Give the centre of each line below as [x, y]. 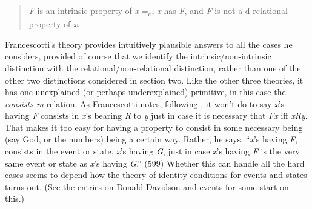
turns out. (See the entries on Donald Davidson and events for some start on [147, 186]
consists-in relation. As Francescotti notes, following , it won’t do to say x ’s [144, 103]
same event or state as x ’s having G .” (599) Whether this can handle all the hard [155, 163]
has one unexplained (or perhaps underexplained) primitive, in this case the [145, 92]
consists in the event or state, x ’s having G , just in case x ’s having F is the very [152, 151]
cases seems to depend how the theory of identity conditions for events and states [156, 175]
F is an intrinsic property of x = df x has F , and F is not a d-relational [158, 11]
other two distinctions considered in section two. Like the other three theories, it [154, 80]
